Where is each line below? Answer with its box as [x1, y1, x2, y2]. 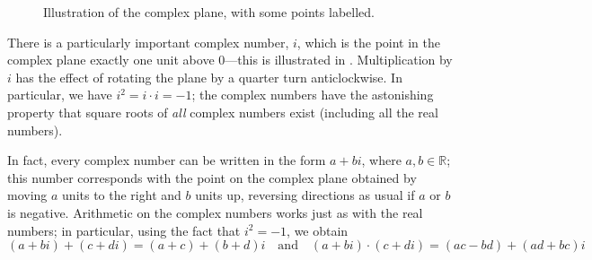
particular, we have [7, 85, 112, 104]
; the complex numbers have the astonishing [191, 85, 434, 104]
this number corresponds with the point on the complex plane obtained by [7, 168, 417, 186]
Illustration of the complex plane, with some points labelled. [43, 3, 375, 21]
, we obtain [287, 221, 349, 239]
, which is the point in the [296, 32, 440, 51]
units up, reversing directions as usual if [195, 186, 415, 204]
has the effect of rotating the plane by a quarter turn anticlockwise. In [15, 67, 402, 86]
